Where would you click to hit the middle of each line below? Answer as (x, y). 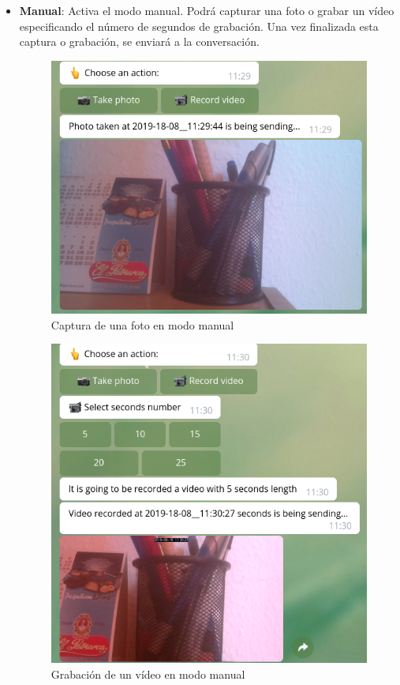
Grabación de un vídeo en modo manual (148, 674)
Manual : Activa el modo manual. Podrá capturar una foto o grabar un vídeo (207, 10)
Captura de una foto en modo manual (142, 324)
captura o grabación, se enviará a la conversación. (139, 41)
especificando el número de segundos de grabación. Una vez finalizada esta (199, 26)
